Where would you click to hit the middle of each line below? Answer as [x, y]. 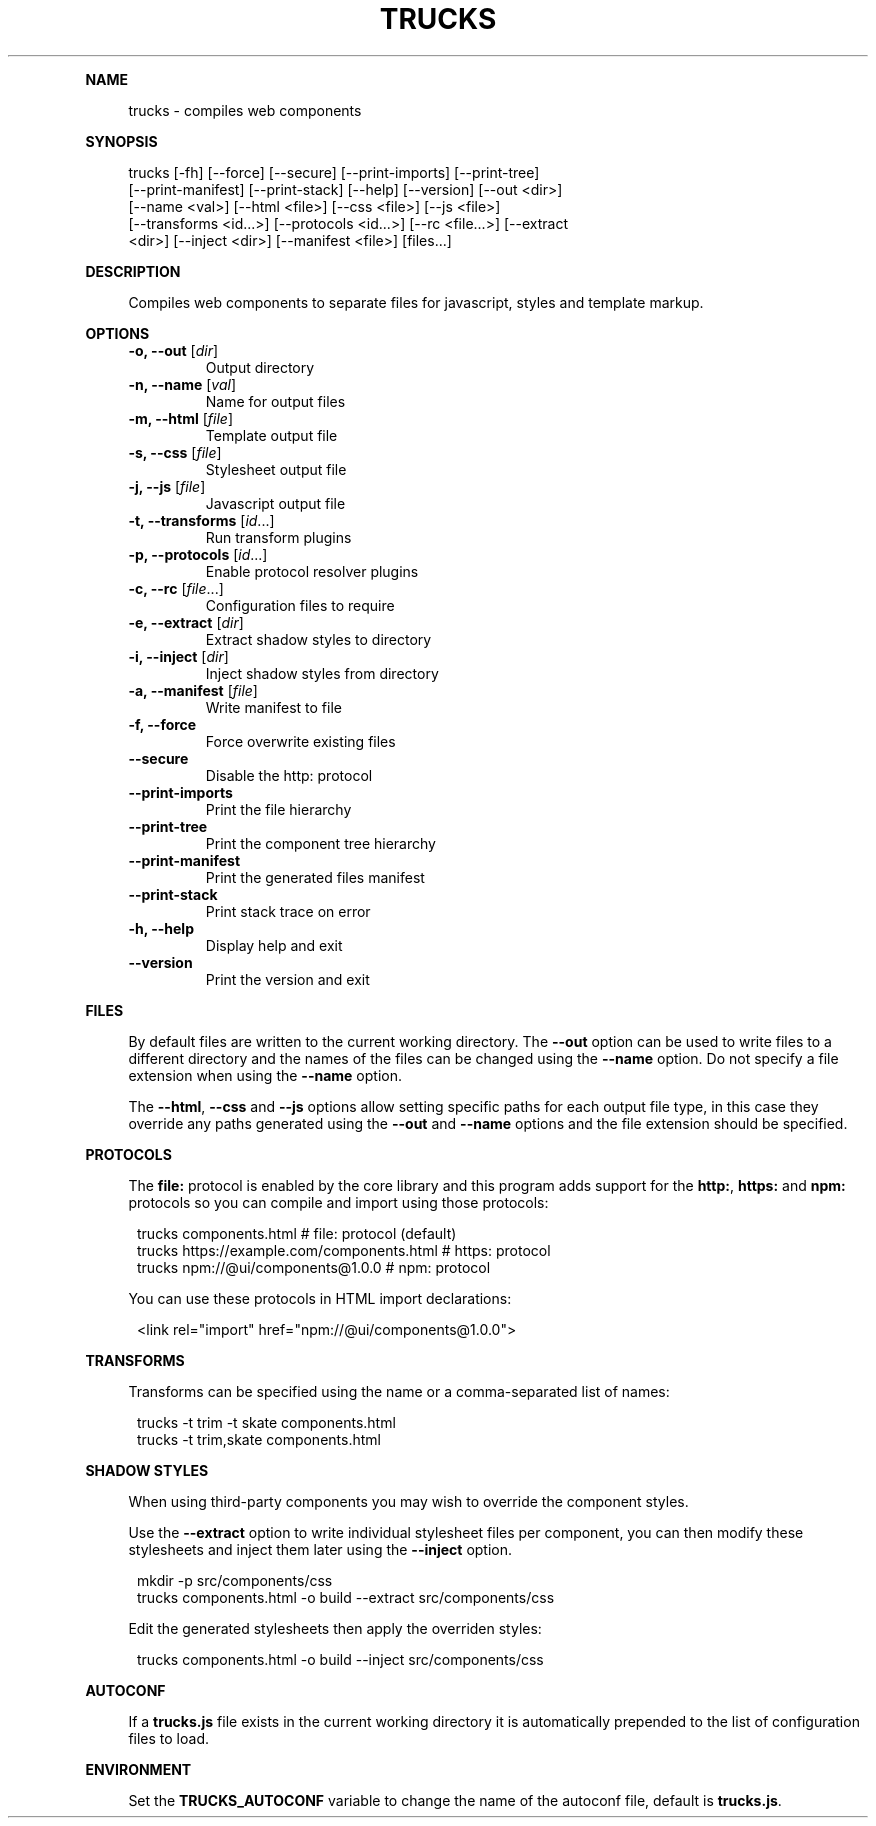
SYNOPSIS [121, 141]
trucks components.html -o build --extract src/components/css [346, 1597]
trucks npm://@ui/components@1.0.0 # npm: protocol [314, 1267]
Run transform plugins [278, 537]
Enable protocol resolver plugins [312, 571]
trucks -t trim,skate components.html [259, 1439]
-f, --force [162, 724]
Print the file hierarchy [278, 809]
